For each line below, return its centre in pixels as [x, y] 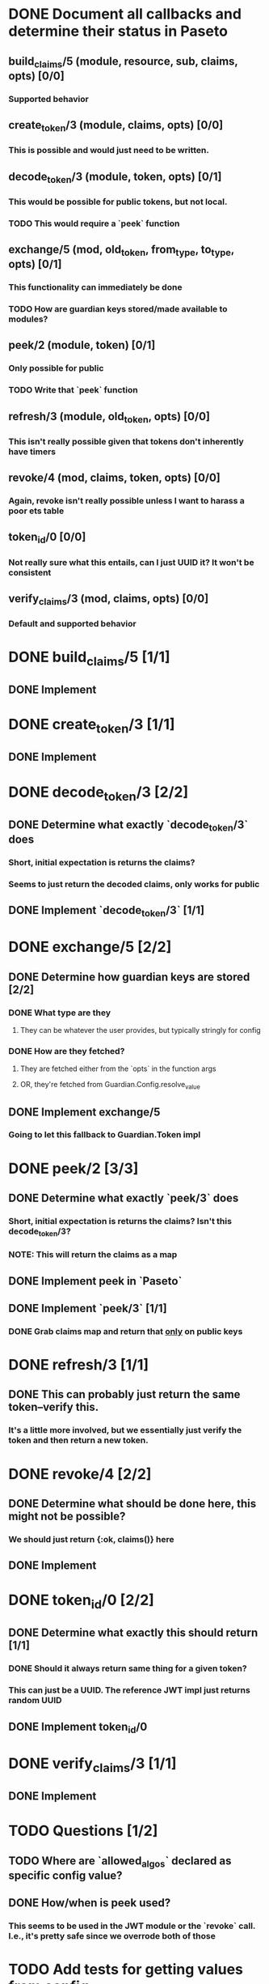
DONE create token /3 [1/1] [92, 726]
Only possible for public [56, 368]
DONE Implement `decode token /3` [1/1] [106, 911]
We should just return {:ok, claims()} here [92, 1539]
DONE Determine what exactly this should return [133, 1633]
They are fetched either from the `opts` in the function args [118, 1068]
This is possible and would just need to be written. [109, 151]
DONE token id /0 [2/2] [82, 1602]
